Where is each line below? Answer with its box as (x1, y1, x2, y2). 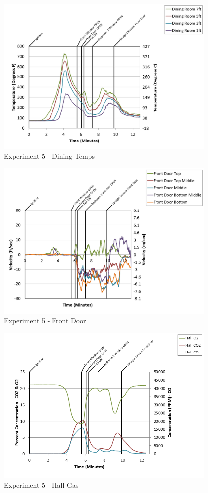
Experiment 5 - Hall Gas (4, 480, 79, 490)
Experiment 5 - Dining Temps (4, 151, 95, 161)
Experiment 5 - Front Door (4, 315, 86, 326)
